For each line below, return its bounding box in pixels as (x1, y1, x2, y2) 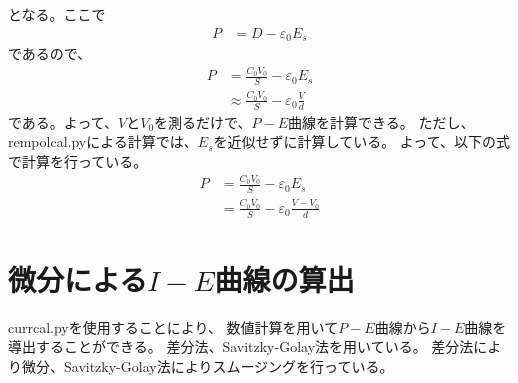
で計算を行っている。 (8, 151, 148, 172)
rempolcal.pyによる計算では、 (8, 131, 198, 152)
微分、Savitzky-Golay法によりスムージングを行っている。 (21, 356, 394, 377)
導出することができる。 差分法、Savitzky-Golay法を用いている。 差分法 (8, 336, 474, 357)
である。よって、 (8, 111, 119, 132)
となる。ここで (8, 4, 106, 24)
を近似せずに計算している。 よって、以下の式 (213, 131, 510, 152)
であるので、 (8, 43, 92, 64)
